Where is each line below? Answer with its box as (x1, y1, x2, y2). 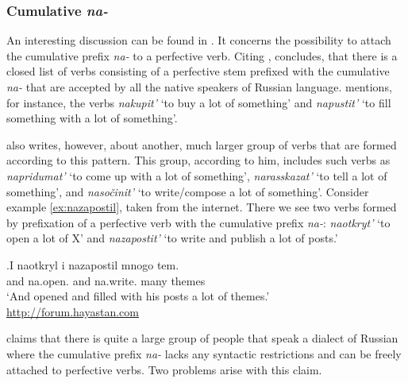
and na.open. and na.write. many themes (6, 272, 206, 288)
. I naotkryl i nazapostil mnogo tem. (6, 256, 179, 273)
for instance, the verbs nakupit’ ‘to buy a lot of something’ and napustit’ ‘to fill (6, 94, 391, 110)
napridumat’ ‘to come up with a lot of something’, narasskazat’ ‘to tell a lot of (6, 167, 387, 184)
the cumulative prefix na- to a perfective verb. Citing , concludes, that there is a (6, 47, 398, 64)
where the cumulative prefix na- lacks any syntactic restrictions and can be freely (6, 345, 402, 362)
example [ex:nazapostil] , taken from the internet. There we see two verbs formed (6, 199, 397, 215)
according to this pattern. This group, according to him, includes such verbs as (6, 152, 391, 168)
